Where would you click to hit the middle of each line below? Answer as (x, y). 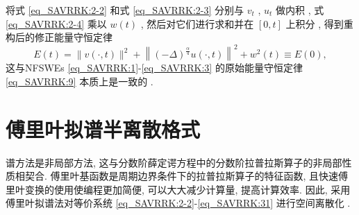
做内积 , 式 (300, 10)
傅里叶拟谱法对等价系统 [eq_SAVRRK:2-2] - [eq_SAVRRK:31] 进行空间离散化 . (178, 203)
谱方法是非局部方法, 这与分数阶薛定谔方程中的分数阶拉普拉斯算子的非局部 (174, 162)
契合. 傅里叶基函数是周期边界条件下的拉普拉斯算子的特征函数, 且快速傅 (186, 176)
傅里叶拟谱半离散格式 (103, 129)
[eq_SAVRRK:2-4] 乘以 (56, 23)
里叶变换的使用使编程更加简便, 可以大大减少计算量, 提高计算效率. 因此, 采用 (178, 189)
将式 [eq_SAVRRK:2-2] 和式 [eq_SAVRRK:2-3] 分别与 (125, 10)
